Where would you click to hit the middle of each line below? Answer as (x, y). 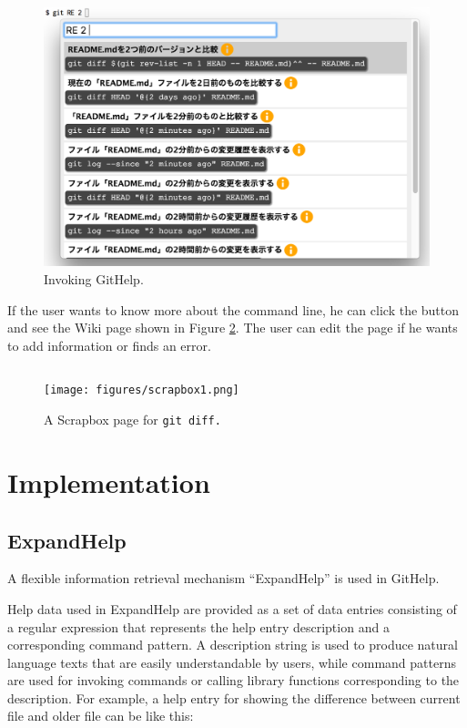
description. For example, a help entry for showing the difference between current (234, 697)
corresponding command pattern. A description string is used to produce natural (233, 645)
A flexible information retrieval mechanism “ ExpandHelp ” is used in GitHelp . (223, 578)
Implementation (109, 482)
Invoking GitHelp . (94, 279)
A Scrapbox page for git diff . (132, 420)
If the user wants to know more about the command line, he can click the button (233, 309)
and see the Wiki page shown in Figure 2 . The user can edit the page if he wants (233, 328)
